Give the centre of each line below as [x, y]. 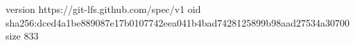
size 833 [22, 36]
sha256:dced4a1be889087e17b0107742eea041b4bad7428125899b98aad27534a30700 [177, 22]
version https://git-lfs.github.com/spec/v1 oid [103, 9]
